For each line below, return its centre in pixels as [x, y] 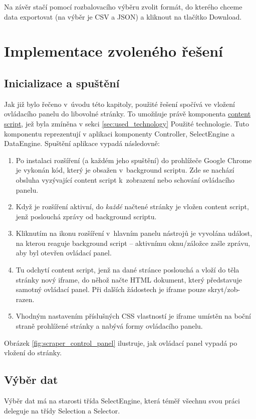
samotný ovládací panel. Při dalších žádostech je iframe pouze [111, 289]
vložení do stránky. [33, 353]
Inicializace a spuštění [62, 83]
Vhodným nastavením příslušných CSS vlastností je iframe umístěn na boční [133, 316]
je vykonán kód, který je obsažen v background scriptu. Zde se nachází [125, 170]
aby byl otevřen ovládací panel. [64, 253]
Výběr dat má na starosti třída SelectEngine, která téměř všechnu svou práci [122, 401]
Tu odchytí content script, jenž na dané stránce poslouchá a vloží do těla [127, 270]
